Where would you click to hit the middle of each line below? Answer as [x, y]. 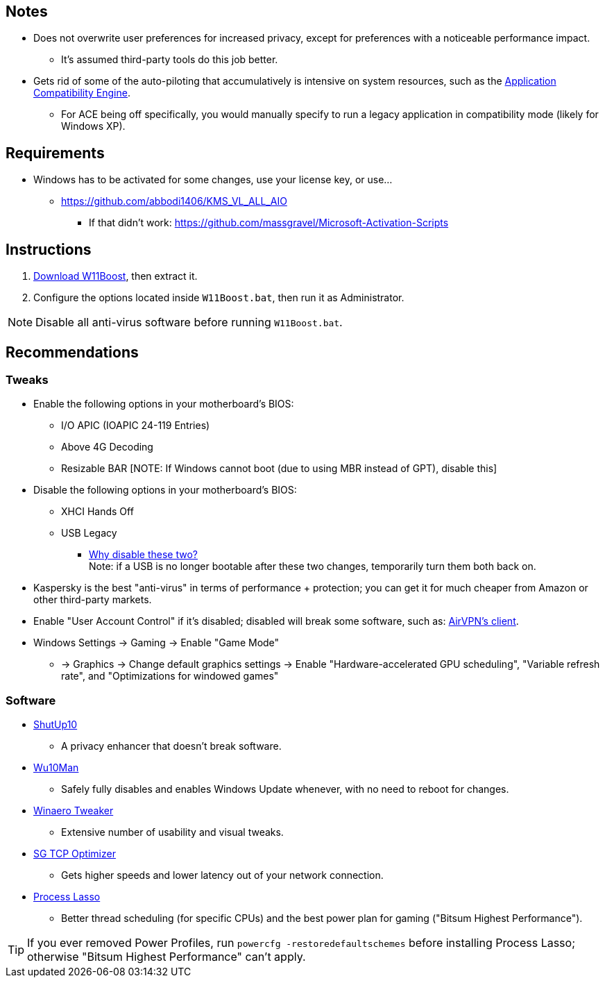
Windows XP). [93, 126]
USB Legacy [89, 533]
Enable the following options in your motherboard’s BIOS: [164, 404]
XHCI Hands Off [97, 512]
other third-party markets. [93, 600]
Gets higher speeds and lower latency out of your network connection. [222, 875]
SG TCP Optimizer [75, 854]
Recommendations [72, 352]
